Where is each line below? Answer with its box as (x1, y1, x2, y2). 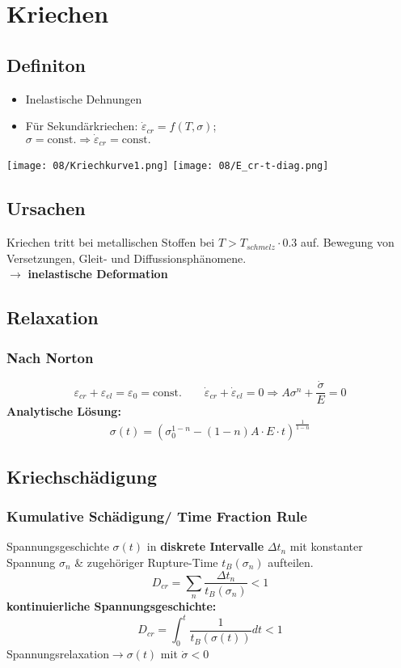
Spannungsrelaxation (6, 645, 109, 662)
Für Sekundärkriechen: (25, 117, 138, 134)
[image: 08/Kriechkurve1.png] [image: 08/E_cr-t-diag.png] (6, 160, 329, 172)
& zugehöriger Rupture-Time (74, 553, 218, 570)
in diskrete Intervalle (146, 538, 264, 555)
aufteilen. (268, 553, 314, 570)
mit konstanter (289, 538, 363, 555)
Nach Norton (6, 347, 94, 367)
